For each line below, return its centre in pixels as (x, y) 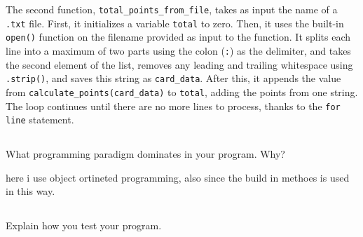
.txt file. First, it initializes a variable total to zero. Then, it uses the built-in (175, 23)
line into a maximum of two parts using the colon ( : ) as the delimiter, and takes (178, 50)
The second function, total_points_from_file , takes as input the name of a (172, 9)
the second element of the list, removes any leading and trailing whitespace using (179, 64)
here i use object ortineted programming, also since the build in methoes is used (178, 177)
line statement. (40, 120)
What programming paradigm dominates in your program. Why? (145, 154)
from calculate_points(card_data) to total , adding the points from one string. (182, 92)
